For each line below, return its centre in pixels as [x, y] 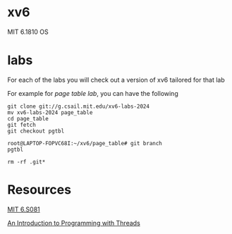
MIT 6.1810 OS [28, 32]
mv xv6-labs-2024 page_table [50, 112]
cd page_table [28, 118]
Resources [39, 190]
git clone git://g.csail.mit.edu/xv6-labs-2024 [79, 106]
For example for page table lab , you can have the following [93, 93]
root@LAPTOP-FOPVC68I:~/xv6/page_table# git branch [85, 143]
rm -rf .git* [26, 162]
